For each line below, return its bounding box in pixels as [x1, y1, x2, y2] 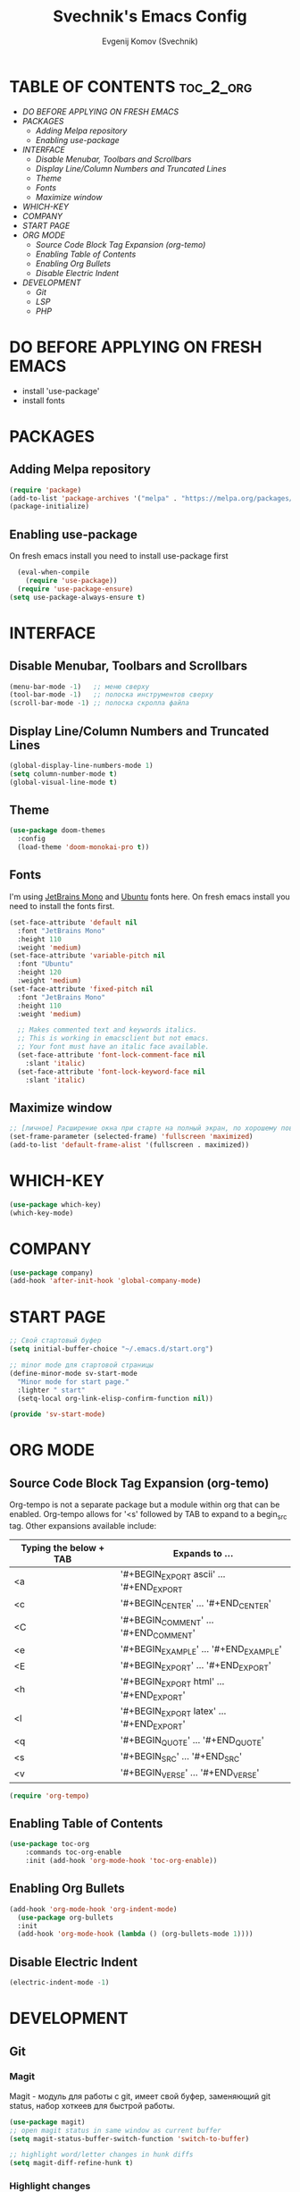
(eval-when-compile [17, 568, 90, 578]
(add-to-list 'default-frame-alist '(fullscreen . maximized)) [9, 1141, 250, 1150]
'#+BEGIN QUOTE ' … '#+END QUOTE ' [120, 1734, 265, 1749]
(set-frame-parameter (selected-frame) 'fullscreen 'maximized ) [9, 1133, 254, 1142]
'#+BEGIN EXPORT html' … [120, 1675, 225, 1690]
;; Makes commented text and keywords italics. [17, 1025, 198, 1034]
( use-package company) [9, 1268, 94, 1277]
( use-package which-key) [9, 1200, 102, 1209]
